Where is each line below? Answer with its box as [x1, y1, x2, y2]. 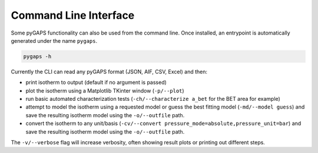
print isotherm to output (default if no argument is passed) [25, 79, 167, 86]
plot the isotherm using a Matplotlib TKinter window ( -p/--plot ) [25, 87, 185, 94]
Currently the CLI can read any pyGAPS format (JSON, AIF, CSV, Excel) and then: [11, 68, 208, 75]
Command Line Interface [11, 9, 135, 22]
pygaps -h [23, 53, 52, 60]
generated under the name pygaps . [11, 37, 97, 44]
